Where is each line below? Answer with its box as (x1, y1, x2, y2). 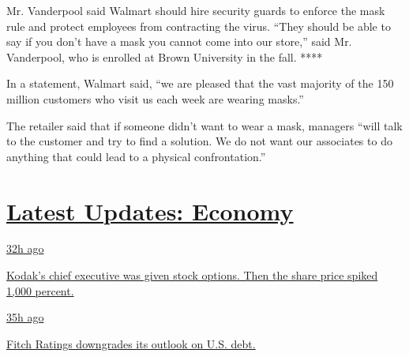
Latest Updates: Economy (6, 194, 294, 227)
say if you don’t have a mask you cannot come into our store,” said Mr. (6, 33, 352, 50)
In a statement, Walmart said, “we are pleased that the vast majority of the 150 (6, 75, 394, 92)
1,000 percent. (6, 282, 74, 299)
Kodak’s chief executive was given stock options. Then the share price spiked (6, 267, 378, 284)
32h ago (6, 240, 44, 257)
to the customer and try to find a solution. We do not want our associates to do (6, 133, 392, 149)
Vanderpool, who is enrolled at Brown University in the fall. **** (6, 48, 323, 65)
